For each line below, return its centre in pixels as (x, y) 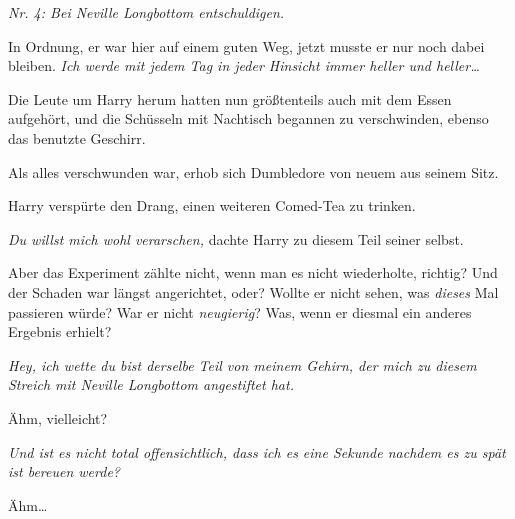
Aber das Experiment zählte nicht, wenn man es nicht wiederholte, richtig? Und (253, 272)
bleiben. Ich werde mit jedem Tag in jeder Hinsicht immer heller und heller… (244, 65)
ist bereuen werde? (64, 471)
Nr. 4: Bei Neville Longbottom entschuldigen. (146, 12)
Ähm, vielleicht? (58, 417)
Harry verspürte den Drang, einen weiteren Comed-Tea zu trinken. (212, 205)
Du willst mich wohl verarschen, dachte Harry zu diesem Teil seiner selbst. (236, 238)
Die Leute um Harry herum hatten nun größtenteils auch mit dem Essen (230, 98)
